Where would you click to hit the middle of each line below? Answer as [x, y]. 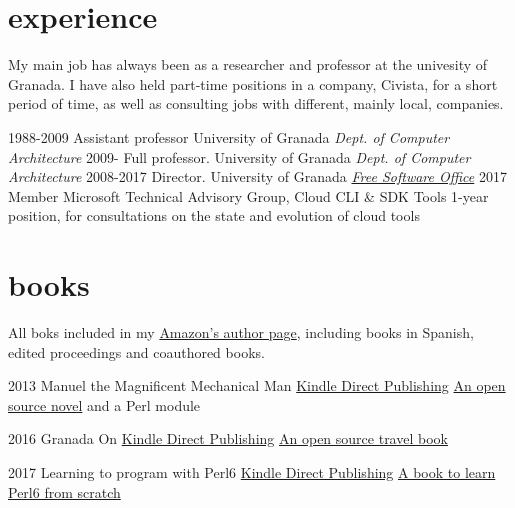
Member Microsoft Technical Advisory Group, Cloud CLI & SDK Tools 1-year [248, 195]
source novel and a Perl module [104, 404]
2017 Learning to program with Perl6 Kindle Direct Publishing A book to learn [252, 471]
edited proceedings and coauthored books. [136, 351]
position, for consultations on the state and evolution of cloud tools [214, 215]
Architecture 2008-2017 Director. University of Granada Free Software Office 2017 [257, 176]
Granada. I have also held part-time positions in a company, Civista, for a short [253, 83]
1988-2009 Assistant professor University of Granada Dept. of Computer [229, 136]
